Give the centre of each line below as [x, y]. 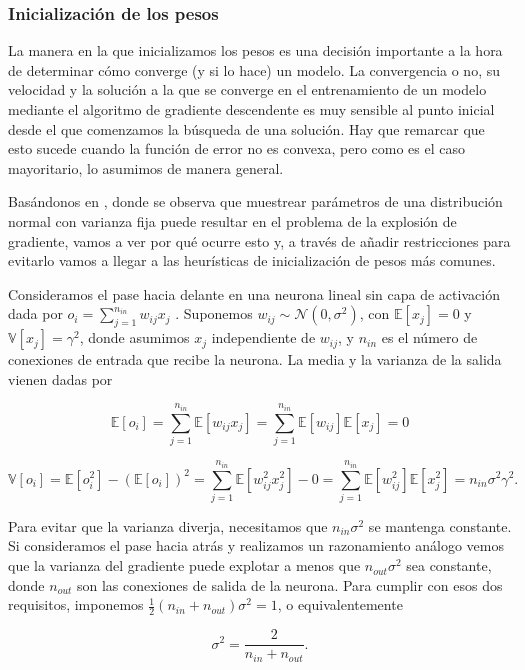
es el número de [429, 337]
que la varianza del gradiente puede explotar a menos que [184, 565]
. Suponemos [214, 313]
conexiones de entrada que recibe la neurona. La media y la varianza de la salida [255, 359]
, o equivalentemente [340, 604]
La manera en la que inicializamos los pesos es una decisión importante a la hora [255, 50]
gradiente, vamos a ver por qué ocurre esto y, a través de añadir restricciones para [259, 240]
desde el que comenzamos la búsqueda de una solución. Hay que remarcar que [246, 128]
